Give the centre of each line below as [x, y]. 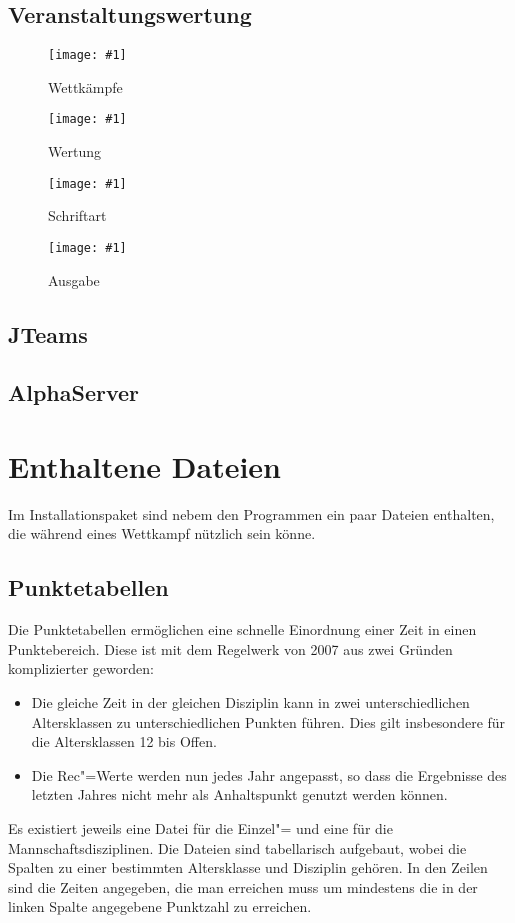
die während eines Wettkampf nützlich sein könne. [162, 533]
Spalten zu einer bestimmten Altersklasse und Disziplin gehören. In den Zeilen [248, 867]
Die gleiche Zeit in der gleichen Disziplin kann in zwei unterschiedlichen [250, 702]
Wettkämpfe [85, 86]
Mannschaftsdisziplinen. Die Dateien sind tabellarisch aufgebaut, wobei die [237, 847]
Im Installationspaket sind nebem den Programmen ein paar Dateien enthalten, [251, 513]
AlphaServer [74, 392]
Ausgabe [74, 279]
